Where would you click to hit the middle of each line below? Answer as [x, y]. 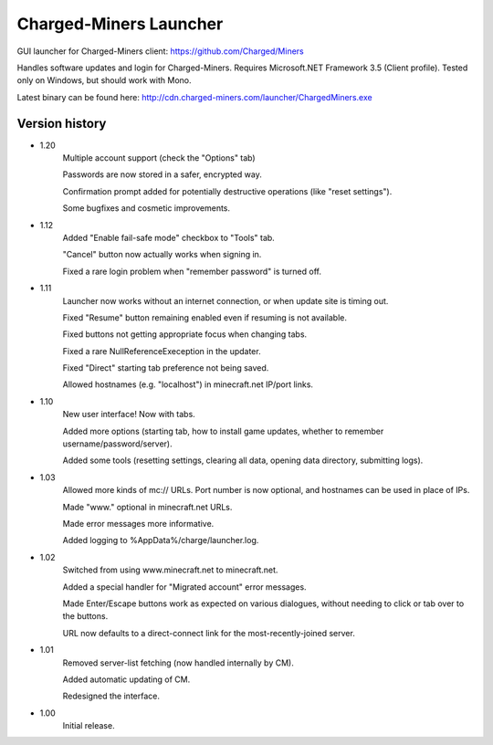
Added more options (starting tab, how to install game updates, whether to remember [223, 431]
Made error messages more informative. [138, 524]
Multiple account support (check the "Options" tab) [159, 158]
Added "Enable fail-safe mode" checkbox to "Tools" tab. [169, 237]
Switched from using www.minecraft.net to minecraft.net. [170, 570]
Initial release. [89, 726]
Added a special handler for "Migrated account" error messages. [184, 587]
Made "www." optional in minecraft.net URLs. [147, 507]
